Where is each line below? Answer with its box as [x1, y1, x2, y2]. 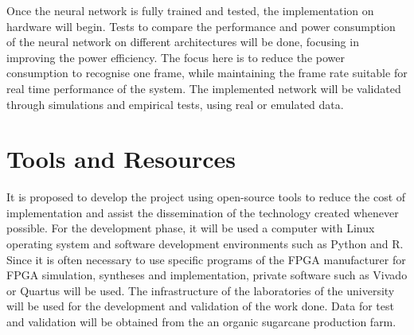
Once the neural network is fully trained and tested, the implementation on [6, 2, 374, 18]
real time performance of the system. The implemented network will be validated [6, 80, 401, 96]
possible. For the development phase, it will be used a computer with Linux [6, 220, 375, 236]
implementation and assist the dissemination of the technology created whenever [6, 204, 399, 220]
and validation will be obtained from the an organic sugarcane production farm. [6, 314, 396, 330]
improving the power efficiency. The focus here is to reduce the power [6, 49, 345, 65]
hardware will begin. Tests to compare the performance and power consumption [6, 18, 396, 34]
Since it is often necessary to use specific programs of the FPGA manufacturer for [6, 251, 406, 267]
